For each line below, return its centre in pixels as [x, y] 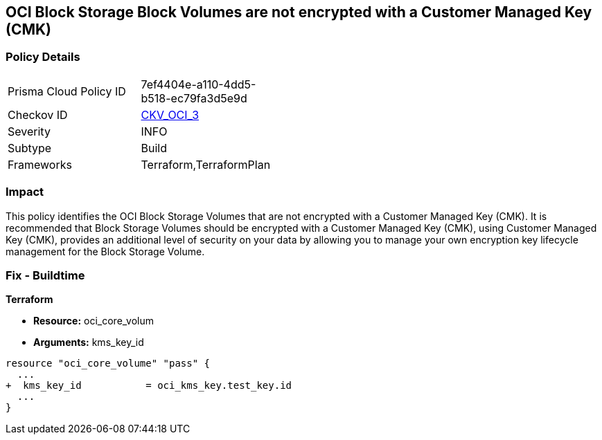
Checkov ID [38, 114]
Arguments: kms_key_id [89, 342]
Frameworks [40, 164]
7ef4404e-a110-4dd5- [198, 84]
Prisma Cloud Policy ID [67, 91]
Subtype [30, 148]
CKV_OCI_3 [170, 114]
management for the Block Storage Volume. [105, 251]
